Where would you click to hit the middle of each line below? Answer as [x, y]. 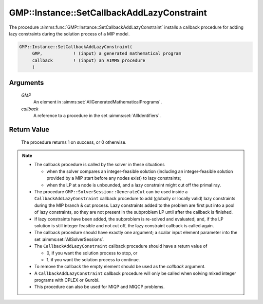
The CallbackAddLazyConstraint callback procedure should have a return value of [121, 246]
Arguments [27, 83]
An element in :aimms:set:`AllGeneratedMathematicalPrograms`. [98, 102]
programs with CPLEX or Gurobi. [67, 280]
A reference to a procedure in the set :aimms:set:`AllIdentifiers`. [97, 116]
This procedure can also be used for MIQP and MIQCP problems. [100, 287]
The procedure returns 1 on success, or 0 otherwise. [74, 142]
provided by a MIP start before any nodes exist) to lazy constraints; [114, 178]
